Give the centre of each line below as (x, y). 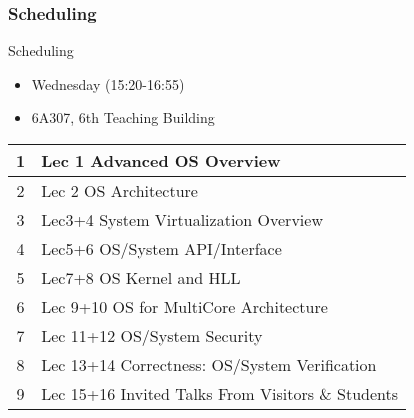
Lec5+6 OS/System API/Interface (161, 248)
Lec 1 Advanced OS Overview (161, 160)
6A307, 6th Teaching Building (123, 117)
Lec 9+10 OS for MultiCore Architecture (184, 306)
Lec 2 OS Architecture (119, 190)
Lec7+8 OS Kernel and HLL (141, 277)
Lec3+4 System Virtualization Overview (182, 219)
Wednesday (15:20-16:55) (108, 83)
